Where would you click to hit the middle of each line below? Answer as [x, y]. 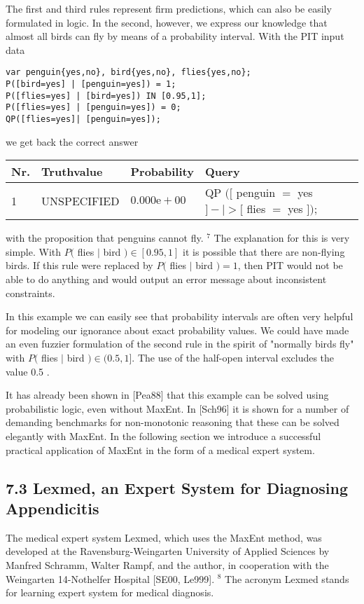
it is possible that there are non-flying [264, 251]
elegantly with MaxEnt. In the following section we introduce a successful [163, 435]
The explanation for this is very [282, 238]
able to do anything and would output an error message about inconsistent [166, 279]
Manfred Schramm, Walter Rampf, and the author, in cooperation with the [167, 564]
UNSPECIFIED [80, 200]
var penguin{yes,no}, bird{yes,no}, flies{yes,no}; [128, 73]
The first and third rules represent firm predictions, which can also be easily [169, 8]
